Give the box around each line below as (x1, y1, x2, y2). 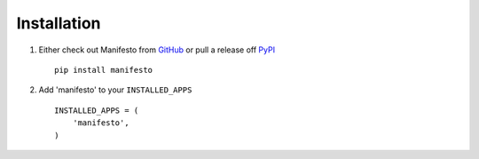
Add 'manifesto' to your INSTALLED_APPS (38, 84, 192, 95)
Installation (16, 13, 101, 33)
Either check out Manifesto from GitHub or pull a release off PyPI (38, 44, 275, 55)
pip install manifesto (54, 65, 153, 75)
